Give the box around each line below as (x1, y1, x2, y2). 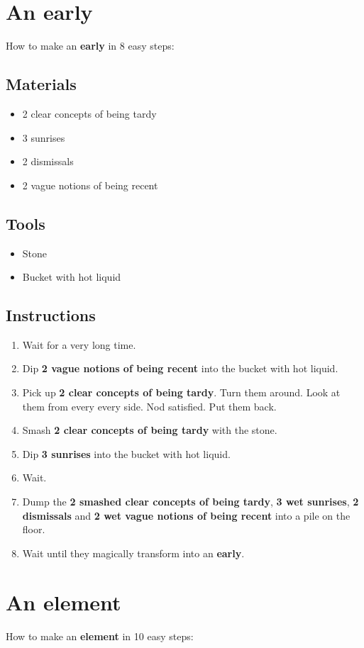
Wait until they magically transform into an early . (22, 545, 245, 560)
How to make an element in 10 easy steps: (6, 628, 194, 643)
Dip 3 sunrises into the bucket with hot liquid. (22, 446, 231, 461)
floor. (22, 522, 45, 537)
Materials (6, 73, 77, 95)
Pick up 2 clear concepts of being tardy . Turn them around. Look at (22, 385, 341, 400)
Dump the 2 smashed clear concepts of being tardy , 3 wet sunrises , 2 (22, 494, 359, 509)
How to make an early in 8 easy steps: (6, 38, 175, 53)
